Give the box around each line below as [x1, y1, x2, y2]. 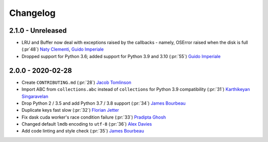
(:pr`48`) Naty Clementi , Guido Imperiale [21, 46, 104, 52]
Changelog [9, 7, 56, 18]
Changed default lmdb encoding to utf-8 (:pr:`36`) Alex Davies [21, 121, 152, 127]
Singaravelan [21, 93, 49, 99]
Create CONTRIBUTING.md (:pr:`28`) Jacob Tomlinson [21, 79, 132, 85]
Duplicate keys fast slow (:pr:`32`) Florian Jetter [21, 107, 119, 113]
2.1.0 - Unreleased [9, 26, 67, 35]
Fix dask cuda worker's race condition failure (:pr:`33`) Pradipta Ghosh [21, 114, 166, 120]
